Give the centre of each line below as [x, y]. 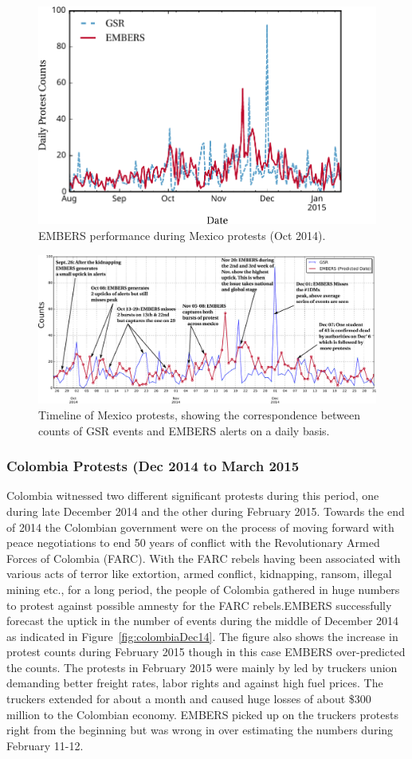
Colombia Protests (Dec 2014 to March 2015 [153, 466]
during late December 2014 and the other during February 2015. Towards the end [206, 511]
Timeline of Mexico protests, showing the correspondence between [200, 414]
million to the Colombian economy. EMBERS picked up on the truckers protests [202, 714]
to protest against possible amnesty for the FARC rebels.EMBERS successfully [199, 605]
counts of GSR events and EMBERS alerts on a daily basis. [184, 430]
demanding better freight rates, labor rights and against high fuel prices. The [195, 683]
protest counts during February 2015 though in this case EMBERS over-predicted [206, 652]
